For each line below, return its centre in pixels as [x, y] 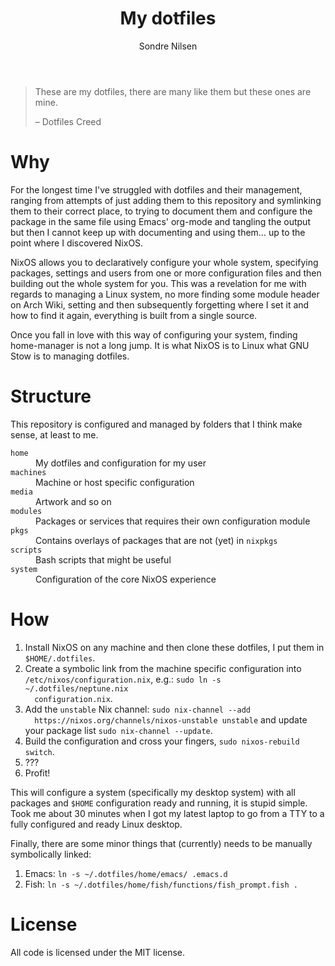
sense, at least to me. [54, 434]
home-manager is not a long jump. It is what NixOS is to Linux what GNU [160, 345]
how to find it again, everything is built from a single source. [134, 315]
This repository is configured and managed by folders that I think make [156, 424]
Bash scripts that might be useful [103, 559]
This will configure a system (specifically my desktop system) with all [153, 792]
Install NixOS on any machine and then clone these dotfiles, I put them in [174, 647]
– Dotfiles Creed [68, 121]
